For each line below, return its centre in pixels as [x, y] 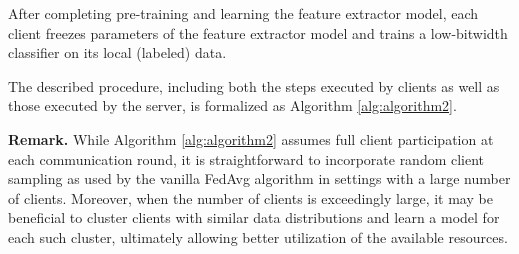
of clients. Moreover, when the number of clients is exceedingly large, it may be [250, 197]
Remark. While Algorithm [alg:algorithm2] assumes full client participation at [251, 138]
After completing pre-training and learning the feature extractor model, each [243, 13]
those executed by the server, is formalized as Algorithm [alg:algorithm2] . [232, 105]
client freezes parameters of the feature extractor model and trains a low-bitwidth [258, 32]
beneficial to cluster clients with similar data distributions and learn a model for [254, 217]
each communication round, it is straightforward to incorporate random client [246, 158]
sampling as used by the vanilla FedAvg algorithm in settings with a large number [259, 178]
